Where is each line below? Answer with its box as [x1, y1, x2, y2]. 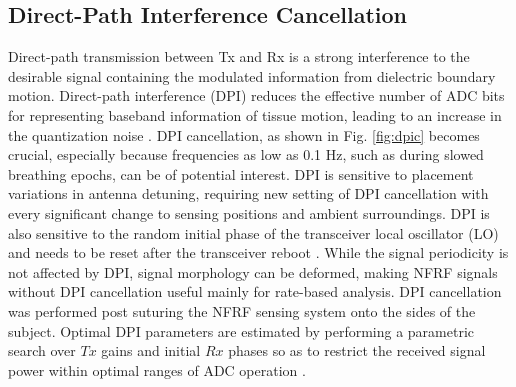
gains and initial [101, 340, 201, 361]
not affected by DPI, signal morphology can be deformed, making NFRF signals [8, 261, 498, 282]
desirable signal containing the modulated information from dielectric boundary [8, 65, 496, 86]
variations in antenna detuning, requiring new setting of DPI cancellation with [8, 183, 489, 204]
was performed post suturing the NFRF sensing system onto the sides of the [8, 300, 476, 321]
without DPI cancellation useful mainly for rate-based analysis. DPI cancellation [8, 281, 502, 302]
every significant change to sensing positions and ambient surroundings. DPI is [8, 202, 490, 223]
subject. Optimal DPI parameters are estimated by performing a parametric [8, 320, 475, 341]
